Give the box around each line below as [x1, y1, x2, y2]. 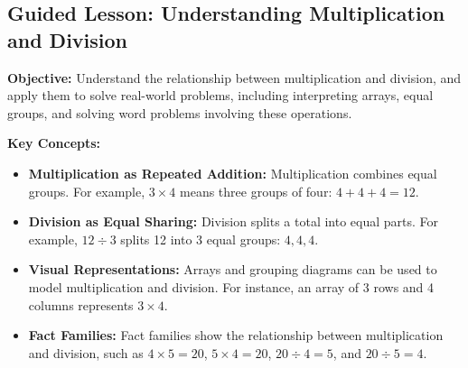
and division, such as [28, 343, 144, 362]
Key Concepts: [7, 133, 101, 152]
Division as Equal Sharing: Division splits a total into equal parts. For [28, 212, 439, 231]
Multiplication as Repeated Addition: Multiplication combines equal [28, 163, 437, 182]
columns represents [28, 295, 134, 314]
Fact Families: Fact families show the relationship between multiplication [28, 326, 444, 345]
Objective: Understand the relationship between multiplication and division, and [7, 68, 462, 87]
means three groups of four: [180, 181, 332, 200]
